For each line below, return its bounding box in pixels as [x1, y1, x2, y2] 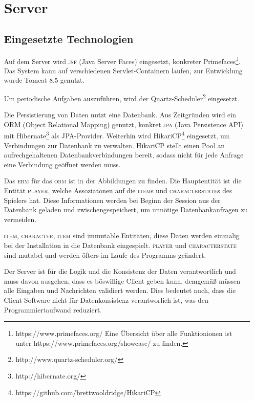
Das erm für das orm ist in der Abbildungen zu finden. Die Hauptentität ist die [4, 176, 242, 186]
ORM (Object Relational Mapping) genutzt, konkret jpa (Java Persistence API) [4, 119, 244, 129]
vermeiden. [4, 214, 37, 224]
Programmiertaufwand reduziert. [4, 304, 102, 314]
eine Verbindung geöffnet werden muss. [4, 159, 121, 169]
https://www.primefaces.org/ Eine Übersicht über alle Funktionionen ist [15, 328, 233, 338]
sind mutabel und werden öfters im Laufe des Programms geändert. [4, 249, 206, 260]
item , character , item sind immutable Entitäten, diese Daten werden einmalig [4, 230, 240, 241]
